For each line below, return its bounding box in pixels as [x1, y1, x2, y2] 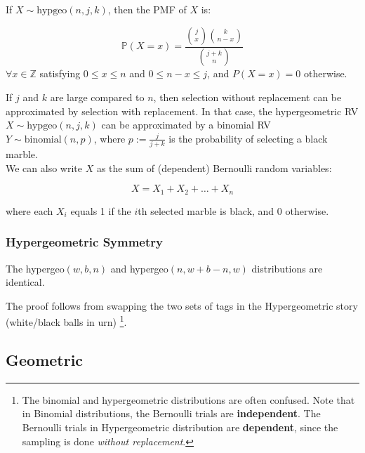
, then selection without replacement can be [153, 90, 342, 105]
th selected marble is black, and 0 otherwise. [138, 203, 329, 218]
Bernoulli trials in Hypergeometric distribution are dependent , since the [22, 420, 338, 435]
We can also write [6, 160, 82, 175]
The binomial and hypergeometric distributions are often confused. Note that [22, 392, 355, 407]
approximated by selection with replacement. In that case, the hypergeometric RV [6, 103, 359, 118]
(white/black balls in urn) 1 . [6, 313, 127, 329]
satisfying [39, 66, 81, 81]
